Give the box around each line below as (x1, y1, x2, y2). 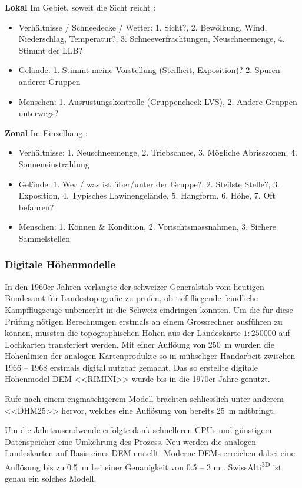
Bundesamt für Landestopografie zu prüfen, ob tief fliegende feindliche (5, 292, 258, 304)
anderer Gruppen (18, 75, 81, 87)
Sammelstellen (18, 232, 70, 244)
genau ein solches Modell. (5, 472, 97, 484)
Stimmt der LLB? (18, 44, 83, 56)
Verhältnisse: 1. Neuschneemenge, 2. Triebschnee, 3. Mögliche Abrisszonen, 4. (18, 146, 297, 159)
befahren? (18, 200, 54, 213)
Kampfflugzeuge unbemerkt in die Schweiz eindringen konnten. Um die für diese (5, 303, 293, 315)
